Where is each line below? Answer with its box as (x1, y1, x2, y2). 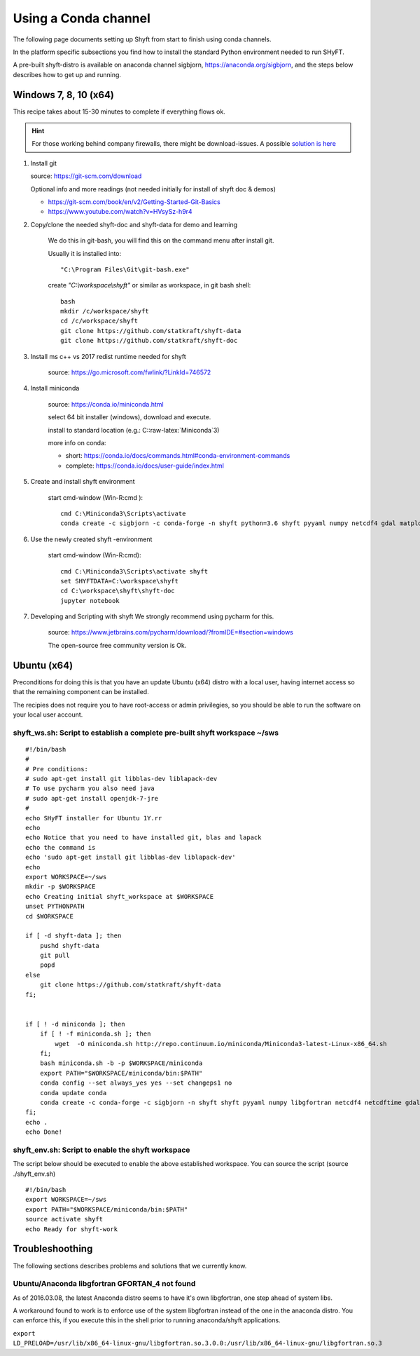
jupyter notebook (60, 597, 120, 604)
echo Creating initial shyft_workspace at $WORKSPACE (25, 893, 213, 900)
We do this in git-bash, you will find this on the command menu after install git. (48, 236, 274, 245)
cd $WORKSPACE (25, 912, 73, 920)
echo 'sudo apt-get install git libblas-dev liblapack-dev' (25, 853, 236, 862)
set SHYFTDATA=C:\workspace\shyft (60, 577, 178, 585)
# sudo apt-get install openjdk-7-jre (25, 794, 159, 802)
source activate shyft (25, 1215, 104, 1223)
